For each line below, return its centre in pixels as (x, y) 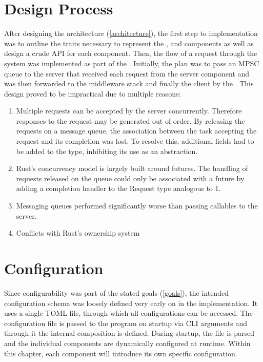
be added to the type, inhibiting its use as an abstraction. (107, 151)
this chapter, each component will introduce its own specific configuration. (121, 353)
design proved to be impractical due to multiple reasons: (93, 93)
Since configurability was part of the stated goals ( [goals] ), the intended (116, 292)
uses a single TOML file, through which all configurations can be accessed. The (128, 313)
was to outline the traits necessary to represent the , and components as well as (129, 43)
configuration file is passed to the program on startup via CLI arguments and (126, 323)
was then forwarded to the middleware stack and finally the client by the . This (129, 83)
